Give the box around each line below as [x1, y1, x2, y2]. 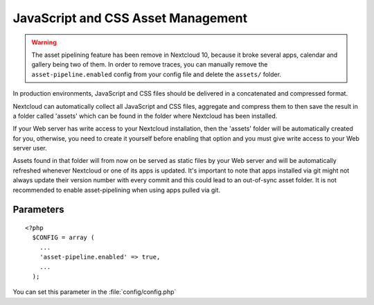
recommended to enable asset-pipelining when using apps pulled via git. [12, 186, 221, 194]
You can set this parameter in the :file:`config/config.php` [12, 288, 177, 296]
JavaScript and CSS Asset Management [12, 10, 248, 26]
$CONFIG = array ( [32, 234, 95, 242]
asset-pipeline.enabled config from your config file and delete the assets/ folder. [31, 70, 282, 78]
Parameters [12, 204, 64, 216]
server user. [12, 144, 48, 152]
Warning [31, 38, 57, 46]
